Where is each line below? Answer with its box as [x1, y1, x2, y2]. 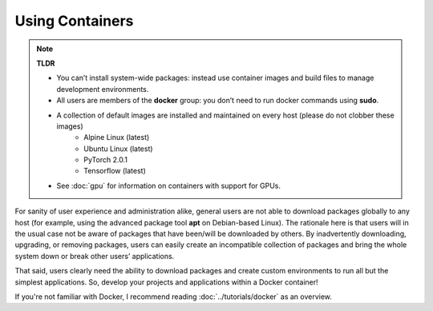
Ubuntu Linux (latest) [83, 144, 153, 154]
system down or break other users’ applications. [14, 251, 175, 261]
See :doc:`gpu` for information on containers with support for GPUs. [56, 181, 281, 190]
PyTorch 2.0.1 [83, 155, 128, 165]
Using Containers [14, 12, 134, 30]
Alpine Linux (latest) [83, 133, 150, 142]
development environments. [56, 84, 149, 94]
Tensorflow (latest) [83, 166, 146, 176]
